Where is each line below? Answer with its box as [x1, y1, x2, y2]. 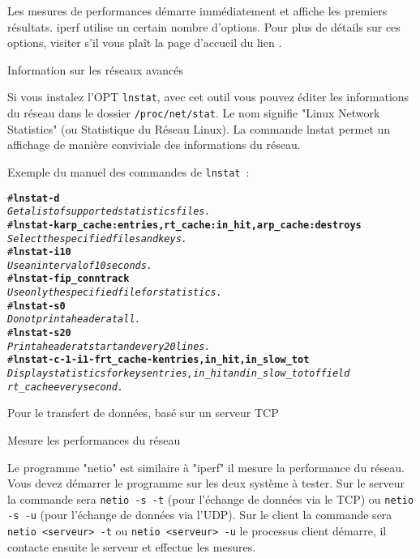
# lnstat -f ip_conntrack [7, 273, 130, 285]
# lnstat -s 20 [7, 327, 71, 339]
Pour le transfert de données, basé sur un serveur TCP [7, 404, 279, 421]
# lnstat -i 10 [7, 246, 71, 258]
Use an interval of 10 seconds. [7, 259, 153, 271]
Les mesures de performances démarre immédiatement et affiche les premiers [7, 2, 388, 19]
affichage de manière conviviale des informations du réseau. [7, 136, 301, 153]
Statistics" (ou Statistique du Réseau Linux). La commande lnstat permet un [7, 120, 391, 137]
